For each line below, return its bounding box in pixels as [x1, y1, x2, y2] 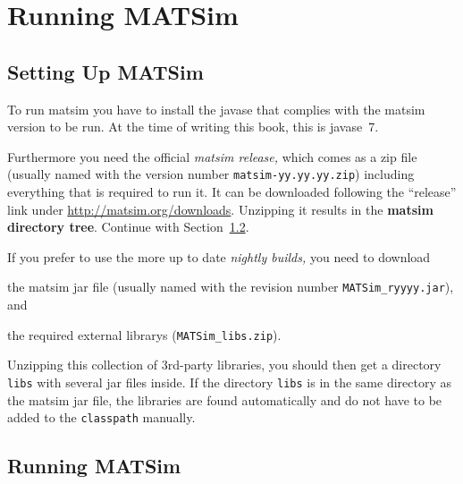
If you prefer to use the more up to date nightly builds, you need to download [7, 247, 431, 266]
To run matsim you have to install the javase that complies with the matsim [7, 99, 425, 118]
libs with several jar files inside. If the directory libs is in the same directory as [7, 372, 452, 391]
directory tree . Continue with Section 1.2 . [7, 217, 249, 236]
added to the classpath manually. [7, 408, 196, 427]
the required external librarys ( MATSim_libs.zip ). [7, 325, 282, 344]
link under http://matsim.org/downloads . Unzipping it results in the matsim [7, 200, 434, 218]
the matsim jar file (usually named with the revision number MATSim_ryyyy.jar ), [7, 277, 454, 296]
